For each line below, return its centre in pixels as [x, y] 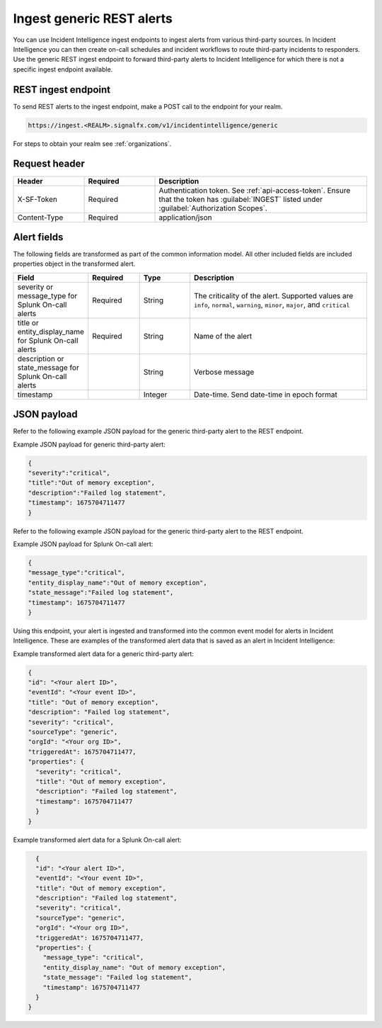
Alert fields [38, 237]
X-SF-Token [37, 199]
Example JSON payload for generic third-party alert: [89, 444]
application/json [185, 218]
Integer [155, 395]
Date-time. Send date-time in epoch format [265, 395]
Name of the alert [223, 336]
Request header [49, 164]
